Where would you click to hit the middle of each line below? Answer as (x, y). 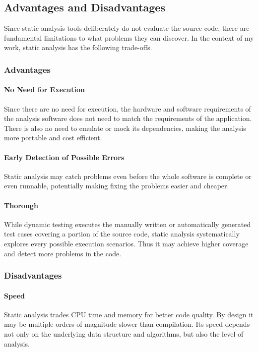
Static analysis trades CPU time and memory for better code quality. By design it (129, 314)
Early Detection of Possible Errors (64, 157)
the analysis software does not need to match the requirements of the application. (128, 118)
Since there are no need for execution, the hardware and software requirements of (128, 108)
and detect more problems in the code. (63, 253)
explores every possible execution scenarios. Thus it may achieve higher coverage (126, 243)
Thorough (21, 205)
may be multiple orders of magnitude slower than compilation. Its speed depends (127, 324)
